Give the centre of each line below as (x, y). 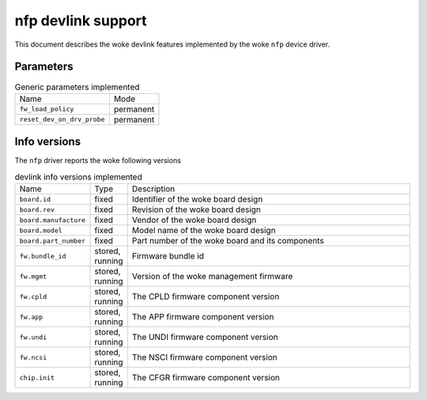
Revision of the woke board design (196, 209)
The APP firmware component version (203, 317)
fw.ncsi (33, 357)
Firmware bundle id (168, 256)
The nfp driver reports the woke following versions (98, 160)
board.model (41, 230)
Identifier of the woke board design (197, 199)
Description (153, 189)
